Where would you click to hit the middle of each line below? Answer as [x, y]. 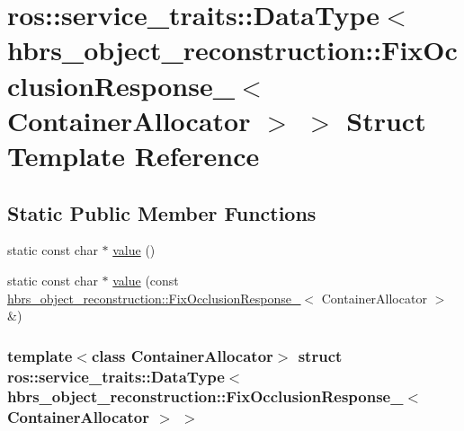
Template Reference [134, 155]
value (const [146, 280]
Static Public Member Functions [162, 212]
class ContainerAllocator [182, 355]
